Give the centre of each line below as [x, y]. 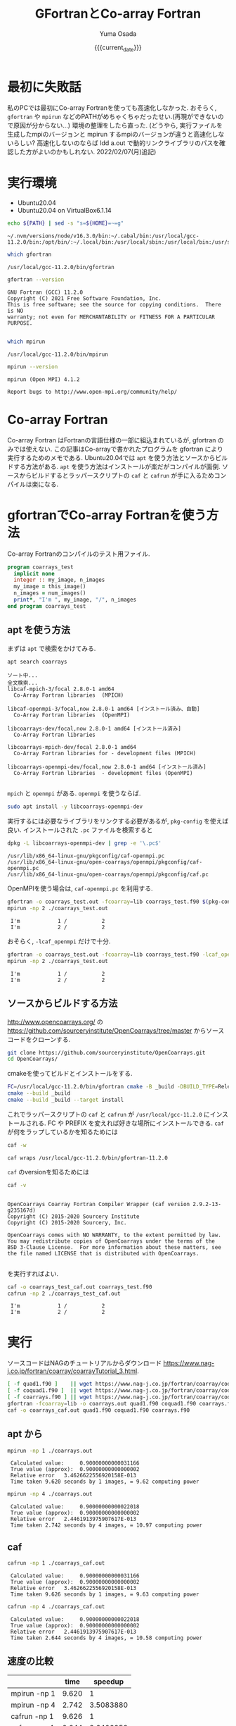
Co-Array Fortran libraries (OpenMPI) [72, 715]
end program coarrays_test [47, 606]
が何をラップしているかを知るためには [63, 1131]
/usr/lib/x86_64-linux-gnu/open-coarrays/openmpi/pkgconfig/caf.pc [108, 875]
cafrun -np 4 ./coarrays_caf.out [56, 1606]
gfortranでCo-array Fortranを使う [107, 515]
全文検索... [23, 683]
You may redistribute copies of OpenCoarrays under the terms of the [111, 1241]
